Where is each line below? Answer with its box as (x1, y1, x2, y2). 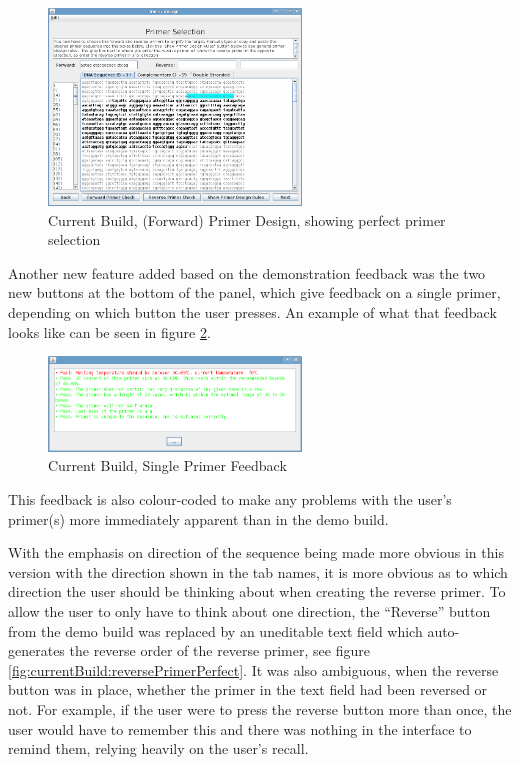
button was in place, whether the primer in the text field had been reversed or (8, 679, 488, 700)
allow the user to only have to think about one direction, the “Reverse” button (8, 600, 491, 621)
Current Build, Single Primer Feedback (48, 455, 287, 476)
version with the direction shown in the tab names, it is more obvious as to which (8, 561, 508, 582)
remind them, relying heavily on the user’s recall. (8, 738, 309, 759)
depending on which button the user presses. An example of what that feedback (8, 302, 497, 323)
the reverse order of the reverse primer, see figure (69, 640, 370, 661)
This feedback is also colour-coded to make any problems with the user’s (8, 489, 452, 510)
